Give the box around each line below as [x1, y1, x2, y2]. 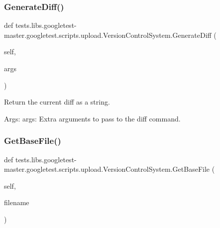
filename [4, 197, 29, 208]
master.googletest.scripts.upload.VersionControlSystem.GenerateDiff [4, 29, 212, 40]
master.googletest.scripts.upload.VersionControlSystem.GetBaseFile [4, 164, 210, 174]
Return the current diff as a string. [4, 97, 110, 107]
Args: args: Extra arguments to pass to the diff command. [4, 113, 181, 123]
